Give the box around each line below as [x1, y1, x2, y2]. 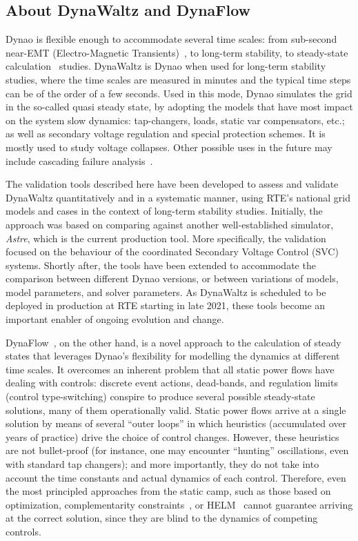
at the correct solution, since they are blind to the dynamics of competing [6, 511, 318, 525]
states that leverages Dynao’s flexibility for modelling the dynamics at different [6, 348, 340, 363]
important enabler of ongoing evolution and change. [6, 312, 224, 326]
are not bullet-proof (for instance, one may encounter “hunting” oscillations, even [6, 443, 349, 458]
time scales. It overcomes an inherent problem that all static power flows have [6, 362, 335, 376]
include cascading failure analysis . [6, 153, 153, 168]
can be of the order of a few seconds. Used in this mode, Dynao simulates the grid [6, 86, 352, 100]
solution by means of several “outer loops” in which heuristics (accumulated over [6, 416, 347, 431]
